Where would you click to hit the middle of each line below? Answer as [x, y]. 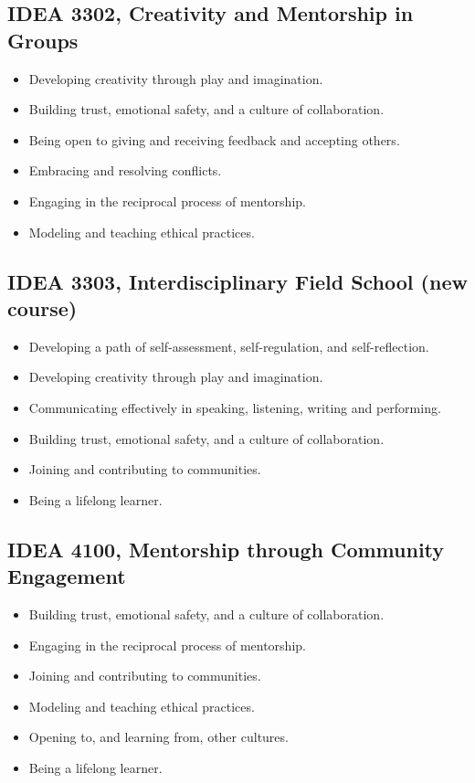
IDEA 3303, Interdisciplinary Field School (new [237, 281]
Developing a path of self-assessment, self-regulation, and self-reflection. [229, 346]
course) [42, 307]
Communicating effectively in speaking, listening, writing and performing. [235, 407]
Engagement [67, 576]
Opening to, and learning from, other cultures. [158, 737]
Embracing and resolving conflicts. [125, 170]
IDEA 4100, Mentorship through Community [226, 549]
